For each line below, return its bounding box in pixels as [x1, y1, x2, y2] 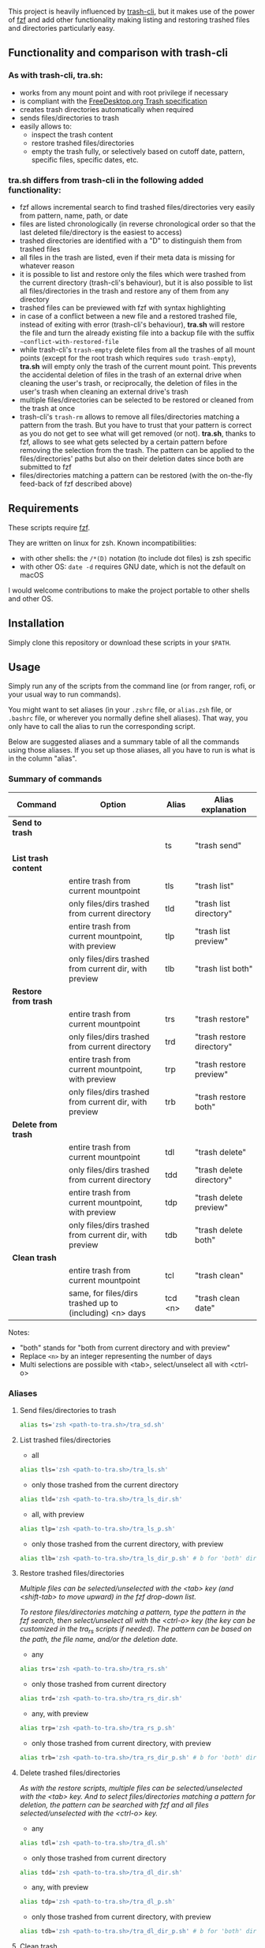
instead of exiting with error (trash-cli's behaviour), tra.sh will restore [19, 320, 245, 329]
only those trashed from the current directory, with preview [31, 1539, 224, 1549]
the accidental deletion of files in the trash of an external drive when [19, 370, 242, 380]
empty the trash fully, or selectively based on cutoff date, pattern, [31, 146, 245, 156]
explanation [200, 804, 247, 815]
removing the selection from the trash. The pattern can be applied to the [19, 445, 255, 454]
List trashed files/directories [19, 1435, 111, 1445]
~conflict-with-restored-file [19, 338, 120, 346]
